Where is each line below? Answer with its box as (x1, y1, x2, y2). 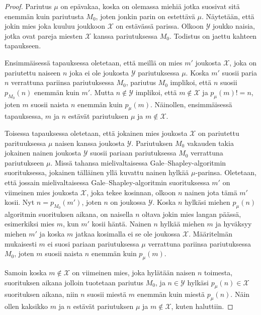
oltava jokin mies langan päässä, (142, 208, 241, 219)
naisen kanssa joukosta (55, 137, 125, 148)
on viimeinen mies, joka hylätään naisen (72, 267, 196, 278)
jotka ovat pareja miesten (5, 30, 83, 41)
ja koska (39, 228, 65, 239)
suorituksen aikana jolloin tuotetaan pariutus (5, 277, 144, 287)
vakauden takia (187, 137, 234, 148)
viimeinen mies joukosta (5, 187, 78, 197)
